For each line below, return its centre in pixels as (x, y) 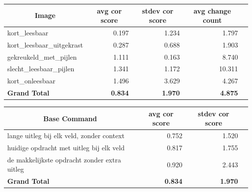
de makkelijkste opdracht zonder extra (64, 159)
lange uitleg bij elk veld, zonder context (66, 136)
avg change (212, 10)
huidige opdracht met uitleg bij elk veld (66, 148)
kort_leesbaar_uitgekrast (45, 44)
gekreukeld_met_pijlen (42, 56)
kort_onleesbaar (31, 81)
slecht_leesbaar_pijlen (41, 69)
